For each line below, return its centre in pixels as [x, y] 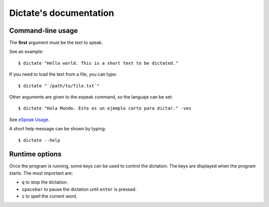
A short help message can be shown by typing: [58, 129]
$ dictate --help [39, 140]
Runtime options [35, 154]
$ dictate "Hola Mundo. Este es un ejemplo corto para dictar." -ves [105, 108]
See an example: [26, 52]
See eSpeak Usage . [29, 119]
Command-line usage [44, 31]
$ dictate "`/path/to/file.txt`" [59, 86]
